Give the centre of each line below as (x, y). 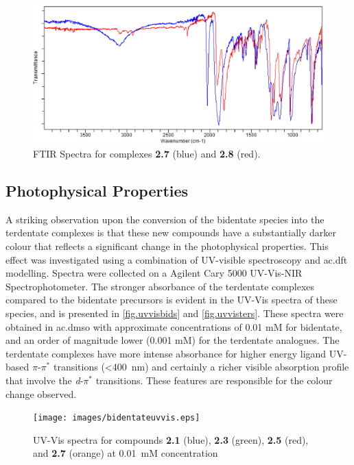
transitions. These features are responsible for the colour (214, 380)
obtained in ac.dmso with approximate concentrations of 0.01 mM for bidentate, (174, 326)
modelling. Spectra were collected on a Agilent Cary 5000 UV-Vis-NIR (154, 273)
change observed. (41, 393)
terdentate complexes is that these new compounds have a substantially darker (171, 232)
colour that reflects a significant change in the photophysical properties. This (167, 246)
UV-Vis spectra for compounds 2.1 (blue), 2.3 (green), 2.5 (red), (171, 439)
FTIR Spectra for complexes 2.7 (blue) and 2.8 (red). (147, 154)
